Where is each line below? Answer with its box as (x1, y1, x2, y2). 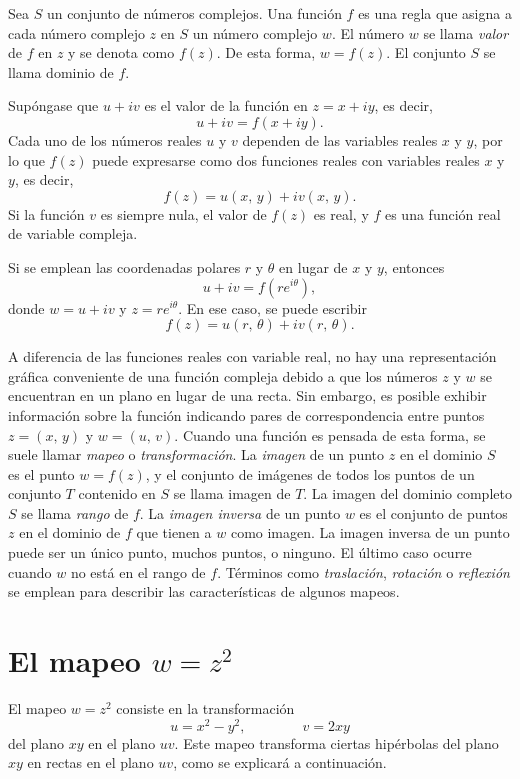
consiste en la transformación (116, 697, 295, 718)
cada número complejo (8, 22, 145, 43)
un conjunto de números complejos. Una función (46, 3, 342, 23)
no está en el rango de (70, 561, 206, 582)
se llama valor (423, 22, 509, 43)
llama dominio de (8, 61, 114, 82)
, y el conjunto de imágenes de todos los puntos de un (145, 463, 475, 484)
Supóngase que (8, 95, 99, 116)
